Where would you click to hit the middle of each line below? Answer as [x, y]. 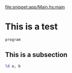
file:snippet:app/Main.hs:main [35, 7]
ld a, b [13, 66]
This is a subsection [36, 55]
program [13, 39]
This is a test [31, 27]
